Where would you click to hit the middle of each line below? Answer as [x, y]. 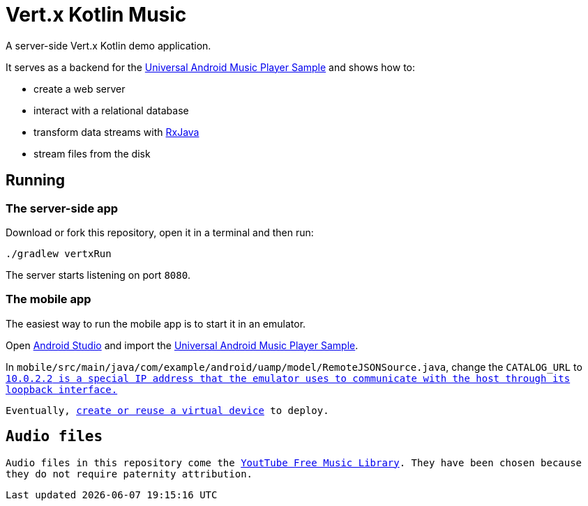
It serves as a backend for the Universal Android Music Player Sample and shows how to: [211, 67]
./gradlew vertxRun [59, 253]
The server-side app [62, 208]
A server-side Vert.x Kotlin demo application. [108, 45]
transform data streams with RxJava [116, 132]
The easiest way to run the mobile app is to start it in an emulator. [156, 323]
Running [36, 181]
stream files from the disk [92, 153]
